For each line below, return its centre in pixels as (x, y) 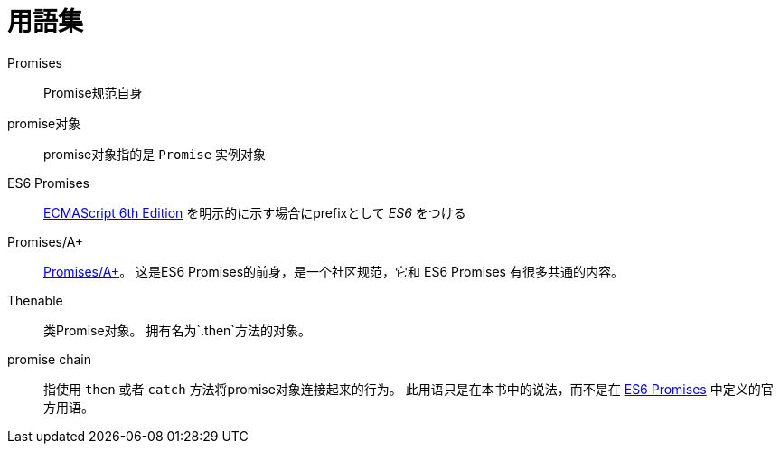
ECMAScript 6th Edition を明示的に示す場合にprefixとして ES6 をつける (255, 212)
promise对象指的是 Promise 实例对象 (155, 154)
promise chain (49, 359)
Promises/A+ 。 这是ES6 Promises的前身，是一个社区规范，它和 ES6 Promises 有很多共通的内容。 (334, 271)
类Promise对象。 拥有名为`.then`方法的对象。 (177, 330)
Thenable (35, 300)
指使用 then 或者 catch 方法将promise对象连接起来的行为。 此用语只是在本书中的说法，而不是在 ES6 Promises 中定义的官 (409, 389)
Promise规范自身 (93, 92)
